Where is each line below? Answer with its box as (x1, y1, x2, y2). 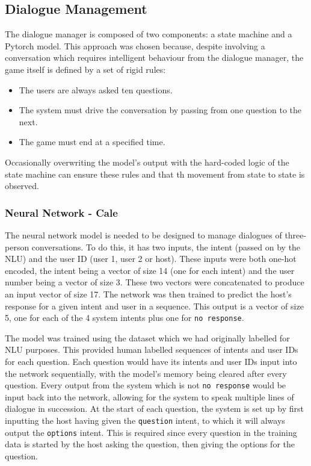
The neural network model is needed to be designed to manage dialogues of (5, 228, 282, 241)
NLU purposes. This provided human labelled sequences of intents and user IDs (5, 343, 298, 356)
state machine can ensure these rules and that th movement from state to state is (5, 167, 305, 180)
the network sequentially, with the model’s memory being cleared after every (5, 367, 287, 379)
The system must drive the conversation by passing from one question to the (19, 104, 302, 116)
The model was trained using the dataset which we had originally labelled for (5, 331, 290, 344)
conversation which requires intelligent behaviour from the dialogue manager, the (5, 51, 304, 64)
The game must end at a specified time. (19, 135, 165, 148)
